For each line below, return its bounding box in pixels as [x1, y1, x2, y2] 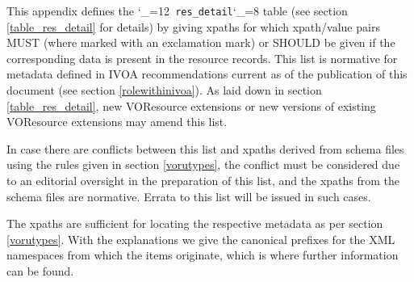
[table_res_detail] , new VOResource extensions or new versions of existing [6, 97, 376, 114]
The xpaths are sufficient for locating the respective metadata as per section [6, 215, 383, 232]
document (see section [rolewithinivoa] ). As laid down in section [6, 82, 322, 99]
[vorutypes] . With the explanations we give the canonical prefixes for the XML [6, 230, 395, 247]
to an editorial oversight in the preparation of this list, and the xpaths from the [6, 172, 400, 188]
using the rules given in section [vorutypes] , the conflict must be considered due [6, 156, 400, 173]
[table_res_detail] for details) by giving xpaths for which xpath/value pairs [6, 18, 380, 35]
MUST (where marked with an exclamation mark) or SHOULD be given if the [6, 34, 395, 51]
